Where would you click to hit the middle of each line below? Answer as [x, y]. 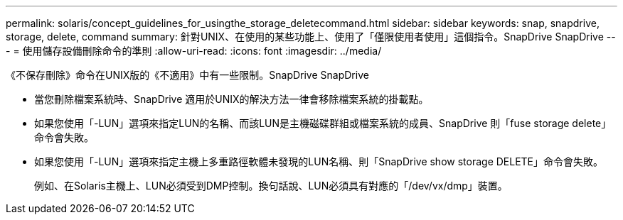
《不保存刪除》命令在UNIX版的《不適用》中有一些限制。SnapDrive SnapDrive [187, 75]
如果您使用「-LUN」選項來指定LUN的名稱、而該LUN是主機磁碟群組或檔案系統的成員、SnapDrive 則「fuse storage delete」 [323, 123]
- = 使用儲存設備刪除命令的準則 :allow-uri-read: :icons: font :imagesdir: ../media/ [194, 51]
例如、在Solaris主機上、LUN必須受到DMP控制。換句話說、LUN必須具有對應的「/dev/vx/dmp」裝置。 [271, 186]
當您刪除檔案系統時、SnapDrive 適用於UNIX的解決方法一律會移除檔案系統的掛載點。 [231, 99]
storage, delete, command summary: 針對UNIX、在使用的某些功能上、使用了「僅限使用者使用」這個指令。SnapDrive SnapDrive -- [311, 37]
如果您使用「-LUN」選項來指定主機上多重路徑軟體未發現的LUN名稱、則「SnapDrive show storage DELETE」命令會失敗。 [319, 161]
